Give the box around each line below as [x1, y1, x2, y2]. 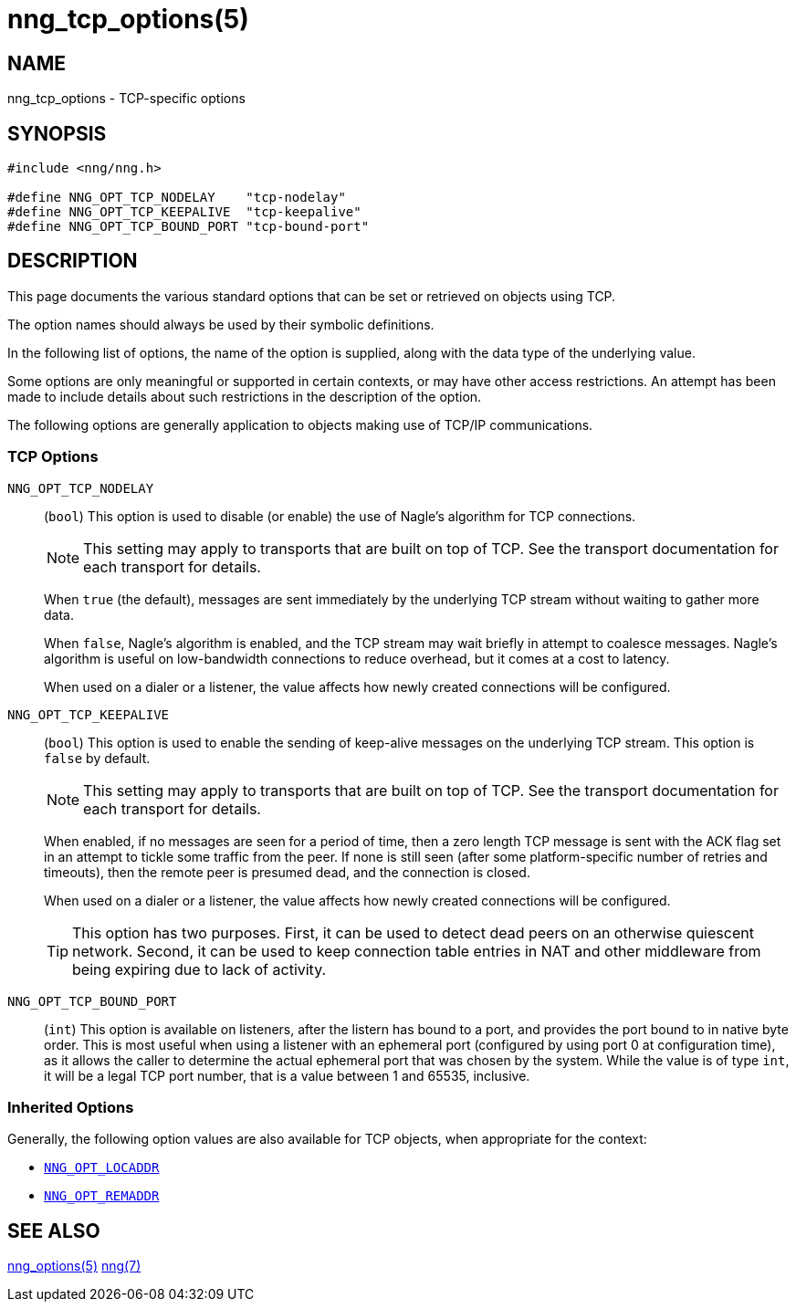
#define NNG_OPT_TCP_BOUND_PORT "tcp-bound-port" [7, 219, 370, 235]
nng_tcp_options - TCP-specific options [7, 90, 246, 107]
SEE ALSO [7, 1219, 100, 1242]
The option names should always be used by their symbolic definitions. [7, 316, 435, 332]
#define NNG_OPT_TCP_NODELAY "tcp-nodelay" [7, 190, 346, 205]
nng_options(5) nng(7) [7, 1258, 141, 1274]
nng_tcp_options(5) [7, 4, 249, 35]
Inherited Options [7, 1097, 134, 1116]
